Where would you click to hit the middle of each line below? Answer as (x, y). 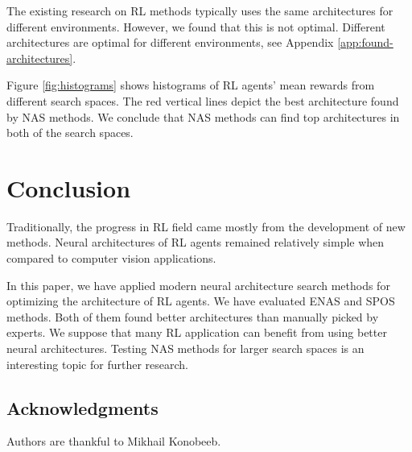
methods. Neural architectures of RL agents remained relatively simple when (196, 242)
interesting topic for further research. (97, 364)
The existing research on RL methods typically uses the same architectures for (200, 10)
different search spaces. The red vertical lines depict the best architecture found (203, 100)
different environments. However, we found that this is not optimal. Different (196, 26)
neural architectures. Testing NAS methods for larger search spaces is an (185, 348)
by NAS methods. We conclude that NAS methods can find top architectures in (203, 116)
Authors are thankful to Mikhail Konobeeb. (114, 441)
